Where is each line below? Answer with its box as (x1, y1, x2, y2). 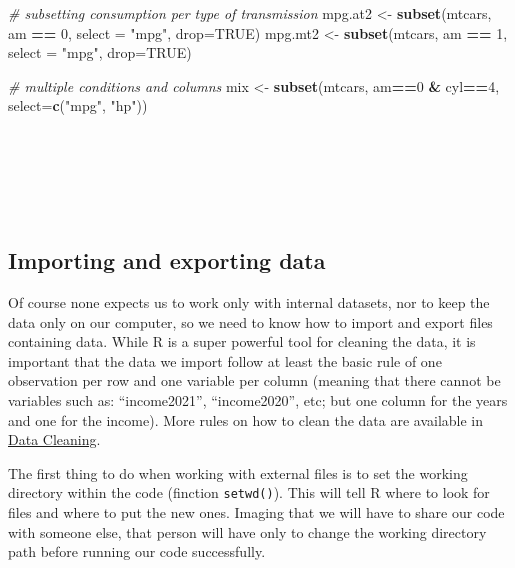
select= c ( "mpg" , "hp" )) (8, 95, 148, 116)
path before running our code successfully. (8, 541, 266, 562)
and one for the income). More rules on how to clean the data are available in (8, 409, 484, 430)
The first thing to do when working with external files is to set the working (8, 462, 468, 483)
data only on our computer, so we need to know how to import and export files (8, 311, 493, 332)
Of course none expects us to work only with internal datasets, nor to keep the (8, 291, 490, 312)
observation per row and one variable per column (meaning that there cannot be (8, 370, 501, 391)
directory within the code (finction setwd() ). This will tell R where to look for (8, 482, 490, 503)
